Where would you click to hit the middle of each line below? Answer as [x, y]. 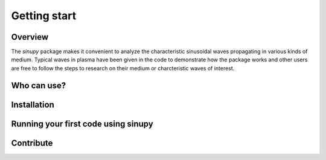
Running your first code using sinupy [82, 124]
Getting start [44, 16]
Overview [30, 37]
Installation [33, 104]
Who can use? [39, 85]
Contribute [32, 143]
